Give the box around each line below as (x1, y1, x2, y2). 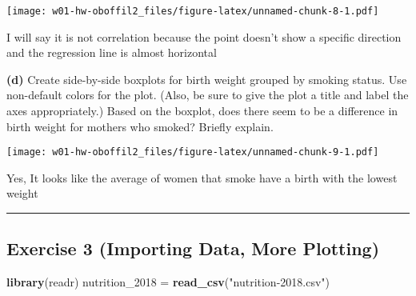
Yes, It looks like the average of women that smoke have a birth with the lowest (6, 169, 398, 186)
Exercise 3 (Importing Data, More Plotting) (6, 236, 380, 261)
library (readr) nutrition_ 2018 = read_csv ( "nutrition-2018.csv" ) (6, 274, 330, 290)
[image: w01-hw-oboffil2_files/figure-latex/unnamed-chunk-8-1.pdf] (6, 6, 379, 17)
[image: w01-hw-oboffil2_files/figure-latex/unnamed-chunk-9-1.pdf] (6, 146, 379, 158)
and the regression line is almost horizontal (6, 44, 217, 61)
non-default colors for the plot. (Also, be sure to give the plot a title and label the (6, 86, 409, 103)
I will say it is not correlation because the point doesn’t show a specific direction (6, 28, 402, 45)
